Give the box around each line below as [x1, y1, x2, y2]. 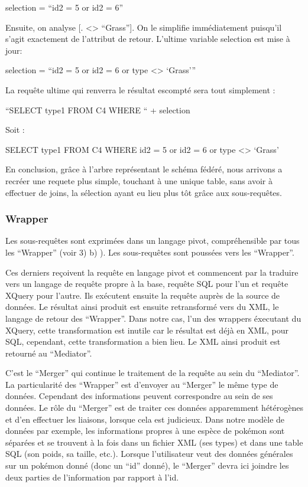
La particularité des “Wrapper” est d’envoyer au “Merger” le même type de [5, 378, 278, 390]
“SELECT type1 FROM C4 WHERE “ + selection [5, 103, 190, 116]
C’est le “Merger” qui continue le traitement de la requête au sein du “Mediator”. [5, 367, 300, 379]
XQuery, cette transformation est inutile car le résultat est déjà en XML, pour [5, 323, 289, 336]
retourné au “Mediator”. [5, 347, 92, 359]
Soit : [5, 123, 25, 136]
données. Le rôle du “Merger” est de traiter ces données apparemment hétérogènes [5, 401, 303, 414]
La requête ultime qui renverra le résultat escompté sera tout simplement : [5, 83, 275, 96]
